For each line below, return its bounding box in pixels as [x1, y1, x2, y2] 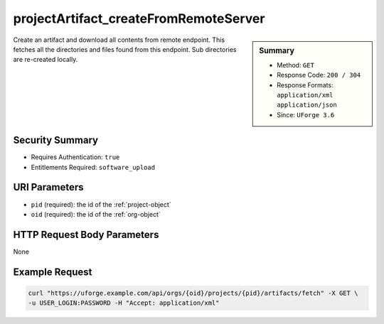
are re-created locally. [13, 55, 78, 64]
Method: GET [277, 60, 314, 69]
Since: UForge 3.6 [277, 110, 335, 119]
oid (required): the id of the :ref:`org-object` [31, 210, 161, 218]
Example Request [13, 266, 92, 278]
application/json [277, 101, 337, 109]
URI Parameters [13, 181, 85, 193]
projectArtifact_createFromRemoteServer [13, 11, 265, 26]
